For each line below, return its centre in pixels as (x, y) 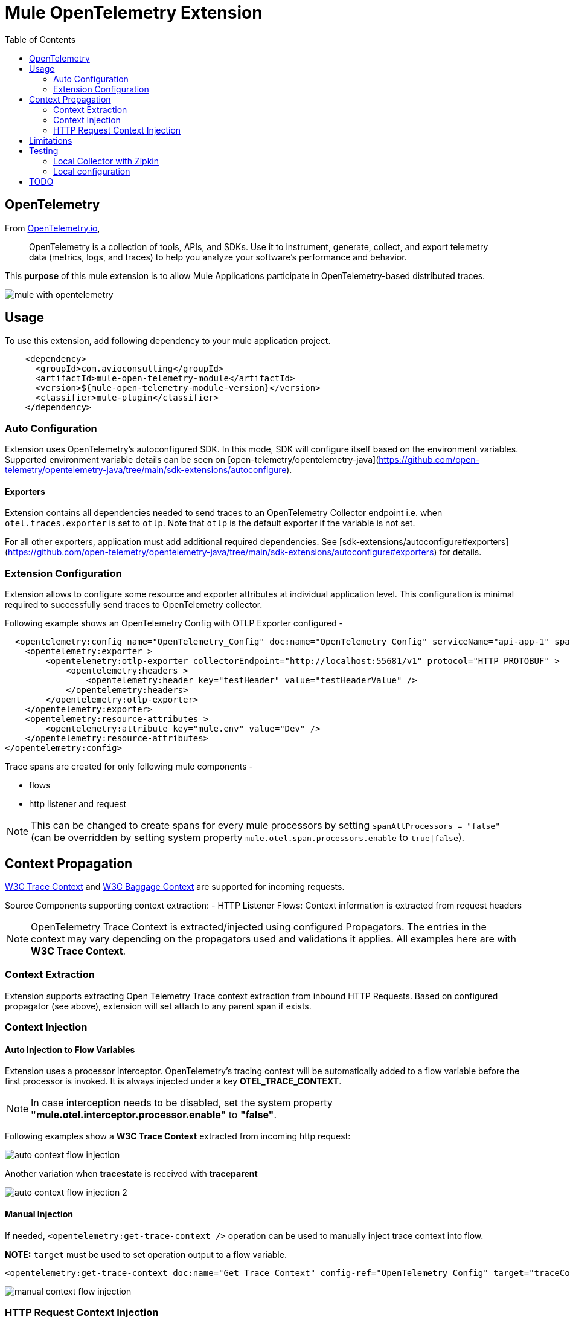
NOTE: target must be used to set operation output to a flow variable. (146, 1254)
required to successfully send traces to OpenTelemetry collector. (134, 605)
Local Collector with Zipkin (106, 161)
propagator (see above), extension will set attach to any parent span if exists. (158, 1006)
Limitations (51, 140)
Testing (44, 150)
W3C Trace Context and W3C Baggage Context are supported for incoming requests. (175, 887)
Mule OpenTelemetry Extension (134, 13)
